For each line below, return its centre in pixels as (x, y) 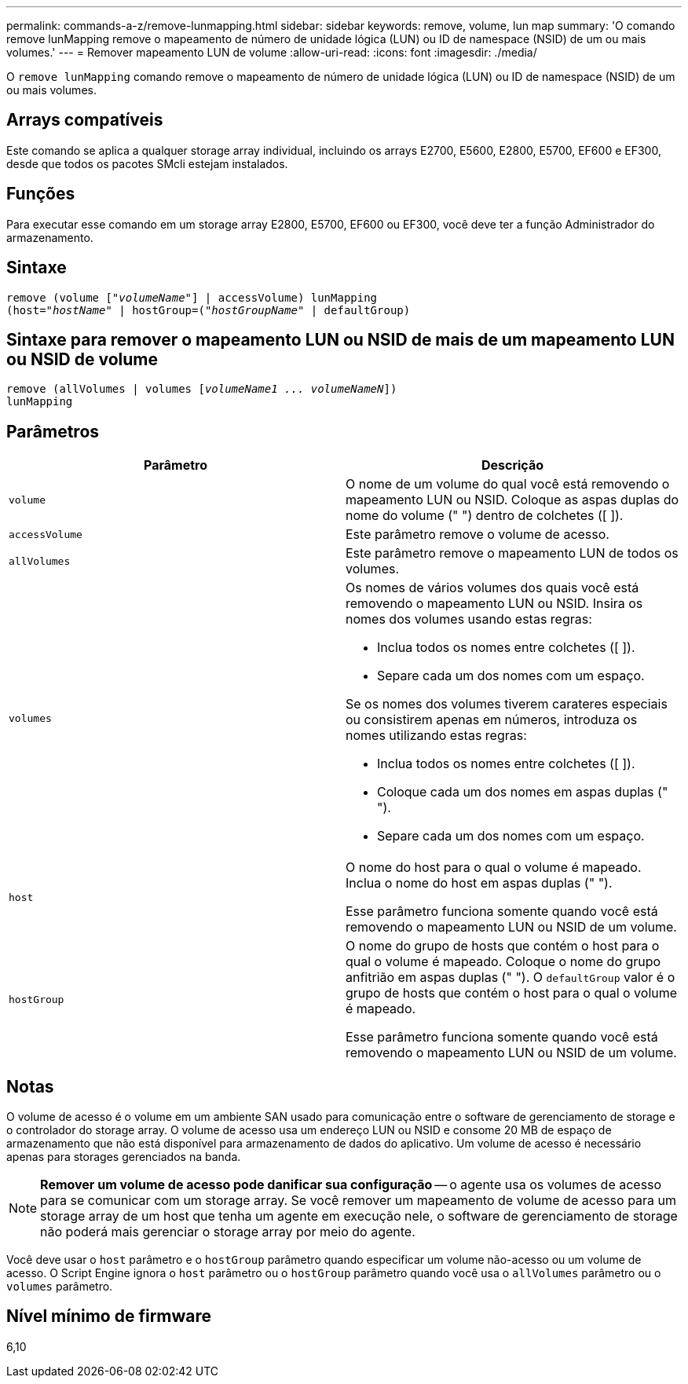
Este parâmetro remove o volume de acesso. (478, 535)
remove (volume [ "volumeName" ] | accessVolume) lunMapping (192, 297)
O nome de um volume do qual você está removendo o (508, 484)
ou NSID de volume (82, 359)
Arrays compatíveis (85, 120)
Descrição (512, 465)
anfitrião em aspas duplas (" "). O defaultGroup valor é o (511, 978)
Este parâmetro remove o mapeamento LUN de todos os (512, 553)
